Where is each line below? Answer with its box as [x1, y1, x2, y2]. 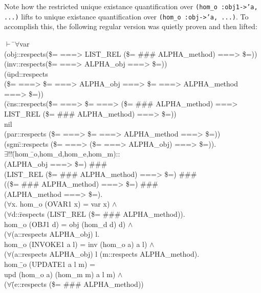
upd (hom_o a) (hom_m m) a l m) [4, 268, 116, 279]
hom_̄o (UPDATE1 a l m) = [4, 258, 95, 269]
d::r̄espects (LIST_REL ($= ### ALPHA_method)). [11, 209, 185, 219]
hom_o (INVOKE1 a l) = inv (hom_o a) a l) [4, 238, 147, 249]
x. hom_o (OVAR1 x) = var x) [11, 198, 110, 209]
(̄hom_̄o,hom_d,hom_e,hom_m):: [12, 148, 120, 159]
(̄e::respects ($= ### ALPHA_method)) [11, 279, 144, 289]
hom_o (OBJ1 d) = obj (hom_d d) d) [4, 218, 126, 229]
